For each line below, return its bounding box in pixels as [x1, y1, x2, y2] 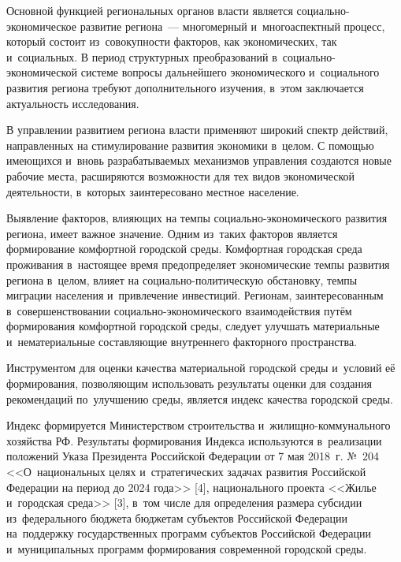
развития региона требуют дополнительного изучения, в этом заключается [6, 79, 364, 95]
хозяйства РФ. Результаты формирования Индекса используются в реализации [6, 432, 382, 448]
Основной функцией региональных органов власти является [6, 2, 293, 18]
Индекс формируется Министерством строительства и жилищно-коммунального [6, 417, 391, 434]
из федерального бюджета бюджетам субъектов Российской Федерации [6, 509, 347, 526]
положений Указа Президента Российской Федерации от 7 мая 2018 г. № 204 [6, 448, 380, 464]
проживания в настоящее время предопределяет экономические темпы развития [6, 255, 390, 272]
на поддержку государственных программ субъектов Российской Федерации [6, 525, 372, 542]
